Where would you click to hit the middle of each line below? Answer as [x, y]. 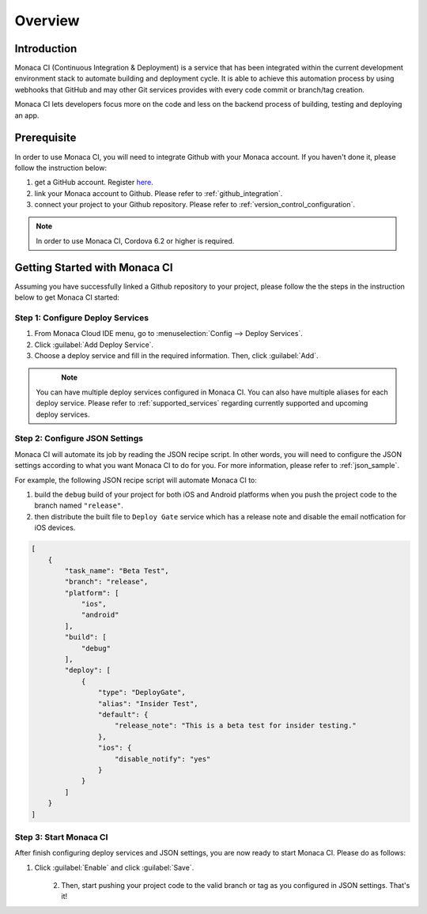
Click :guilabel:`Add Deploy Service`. [94, 345]
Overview [47, 21]
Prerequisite [45, 138]
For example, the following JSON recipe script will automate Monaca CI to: [136, 480]
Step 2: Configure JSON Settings [79, 439]
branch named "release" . [79, 505]
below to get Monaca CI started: [67, 297]
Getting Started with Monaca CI [94, 268]
